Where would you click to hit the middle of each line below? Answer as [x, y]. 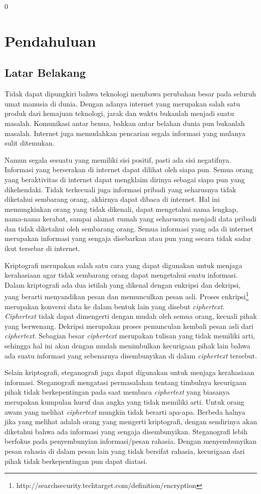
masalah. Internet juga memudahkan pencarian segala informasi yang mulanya [125, 133]
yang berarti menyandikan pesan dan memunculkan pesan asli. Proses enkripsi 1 [127, 296]
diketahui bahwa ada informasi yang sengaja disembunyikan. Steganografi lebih [126, 431]
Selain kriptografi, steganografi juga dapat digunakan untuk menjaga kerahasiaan [129, 372]
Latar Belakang [45, 73]
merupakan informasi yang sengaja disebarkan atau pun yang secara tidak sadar [128, 238]
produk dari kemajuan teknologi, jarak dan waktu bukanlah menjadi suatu [119, 113]
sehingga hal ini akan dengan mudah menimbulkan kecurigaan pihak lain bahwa [127, 346]
